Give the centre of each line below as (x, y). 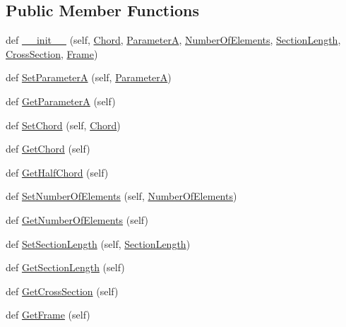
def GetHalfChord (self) (57, 172)
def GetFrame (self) (48, 315)
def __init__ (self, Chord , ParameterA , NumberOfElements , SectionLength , (173, 40)
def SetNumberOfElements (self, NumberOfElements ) (121, 196)
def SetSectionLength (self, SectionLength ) (98, 243)
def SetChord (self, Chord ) (63, 125)
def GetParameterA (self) (61, 101)
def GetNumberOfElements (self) (77, 219)
